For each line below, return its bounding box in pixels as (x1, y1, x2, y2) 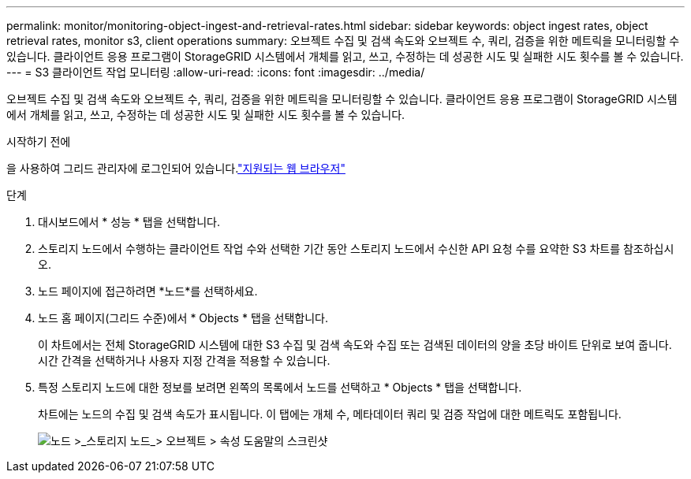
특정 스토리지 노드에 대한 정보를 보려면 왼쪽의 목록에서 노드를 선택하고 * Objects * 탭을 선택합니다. (38, 381, 522, 394)
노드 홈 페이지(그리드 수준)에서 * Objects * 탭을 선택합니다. (38, 311, 329, 325)
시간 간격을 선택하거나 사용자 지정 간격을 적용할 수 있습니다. (38, 354, 331, 367)
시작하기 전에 (6, 135, 71, 148)
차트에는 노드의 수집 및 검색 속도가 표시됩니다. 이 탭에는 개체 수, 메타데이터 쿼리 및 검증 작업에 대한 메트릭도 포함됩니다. (38, 407, 622, 421)
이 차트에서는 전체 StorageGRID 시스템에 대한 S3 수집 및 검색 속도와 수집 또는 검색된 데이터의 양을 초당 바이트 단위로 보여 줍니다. (38, 338, 672, 351)
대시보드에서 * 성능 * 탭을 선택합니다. (38, 215, 220, 228)
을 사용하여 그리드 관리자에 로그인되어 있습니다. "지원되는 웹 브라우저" (6, 162, 345, 175)
